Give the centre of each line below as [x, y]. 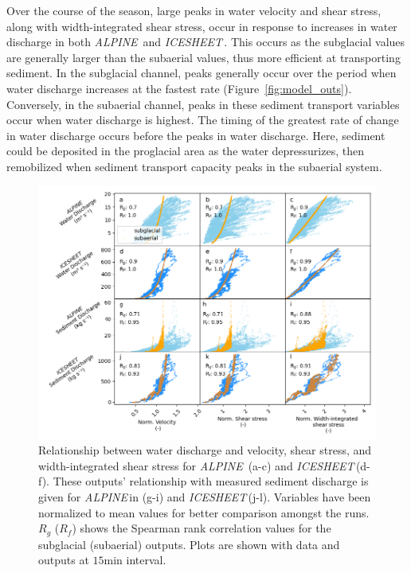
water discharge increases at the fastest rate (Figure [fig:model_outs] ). [179, 88]
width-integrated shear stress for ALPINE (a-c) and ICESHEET [196, 465]
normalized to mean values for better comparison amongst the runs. [204, 512]
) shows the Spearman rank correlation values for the [202, 528]
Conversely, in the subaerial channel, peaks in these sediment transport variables [203, 104]
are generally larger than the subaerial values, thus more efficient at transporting [204, 57]
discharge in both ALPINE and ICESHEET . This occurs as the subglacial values [206, 42]
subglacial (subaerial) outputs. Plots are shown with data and [189, 544]
